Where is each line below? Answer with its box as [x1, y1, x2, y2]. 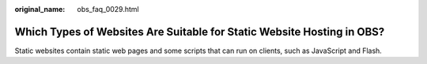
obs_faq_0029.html [77, 5, 139, 13]
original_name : [14, 5, 66, 13]
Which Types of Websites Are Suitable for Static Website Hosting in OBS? [14, 24, 385, 39]
